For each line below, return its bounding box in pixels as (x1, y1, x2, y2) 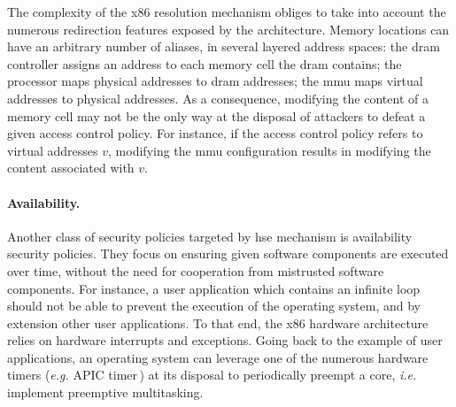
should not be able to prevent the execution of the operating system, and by (7, 296, 421, 315)
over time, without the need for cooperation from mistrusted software (7, 261, 384, 280)
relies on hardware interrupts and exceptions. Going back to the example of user (7, 331, 443, 349)
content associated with (7, 158, 135, 177)
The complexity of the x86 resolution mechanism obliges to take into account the (7, 3, 446, 20)
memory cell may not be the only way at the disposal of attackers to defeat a (7, 106, 426, 125)
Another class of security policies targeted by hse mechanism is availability (7, 227, 413, 245)
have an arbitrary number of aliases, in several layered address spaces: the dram (7, 37, 440, 56)
